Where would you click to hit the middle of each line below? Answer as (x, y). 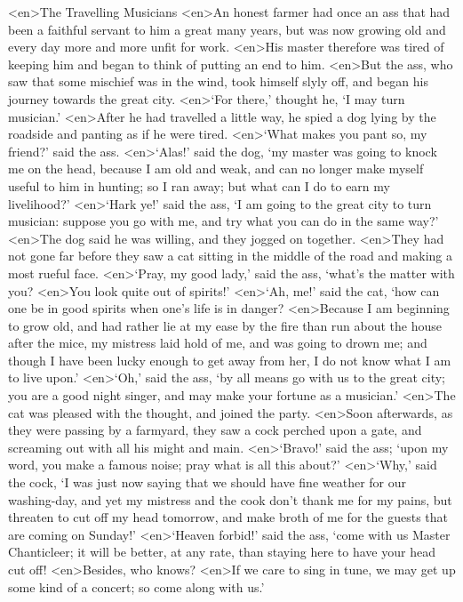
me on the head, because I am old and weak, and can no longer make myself (216, 169)
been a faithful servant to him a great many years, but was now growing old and (227, 29)
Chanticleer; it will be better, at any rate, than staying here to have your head (222, 552)
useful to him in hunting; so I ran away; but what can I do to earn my (199, 185)
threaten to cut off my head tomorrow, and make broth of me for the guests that (228, 517)
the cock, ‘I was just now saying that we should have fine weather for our (207, 482)
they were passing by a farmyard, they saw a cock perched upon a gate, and (215, 430)
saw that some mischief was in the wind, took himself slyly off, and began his (219, 81)
